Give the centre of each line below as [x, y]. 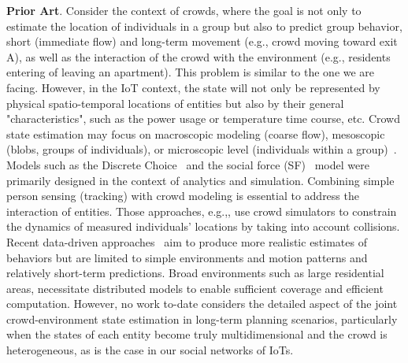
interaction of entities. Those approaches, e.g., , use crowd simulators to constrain [202, 211]
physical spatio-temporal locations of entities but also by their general [175, 103]
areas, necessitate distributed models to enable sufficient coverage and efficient [195, 288]
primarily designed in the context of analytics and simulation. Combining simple [200, 180]
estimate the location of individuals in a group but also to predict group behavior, [204, 26]
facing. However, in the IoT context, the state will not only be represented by [193, 87]
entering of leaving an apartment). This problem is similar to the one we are [191, 72]
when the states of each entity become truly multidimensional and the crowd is [197, 334]
